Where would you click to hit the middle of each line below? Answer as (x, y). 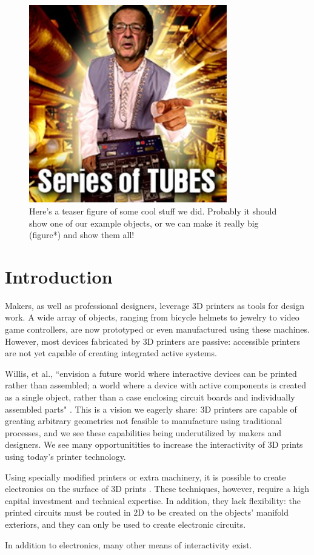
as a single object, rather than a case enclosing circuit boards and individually (150, 397)
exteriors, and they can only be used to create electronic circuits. (125, 524)
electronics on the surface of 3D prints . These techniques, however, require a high (157, 489)
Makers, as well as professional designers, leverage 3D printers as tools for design (155, 305)
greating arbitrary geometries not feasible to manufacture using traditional (144, 421)
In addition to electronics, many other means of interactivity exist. (129, 544)
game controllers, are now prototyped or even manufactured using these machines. (157, 329)
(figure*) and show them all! (82, 235)
